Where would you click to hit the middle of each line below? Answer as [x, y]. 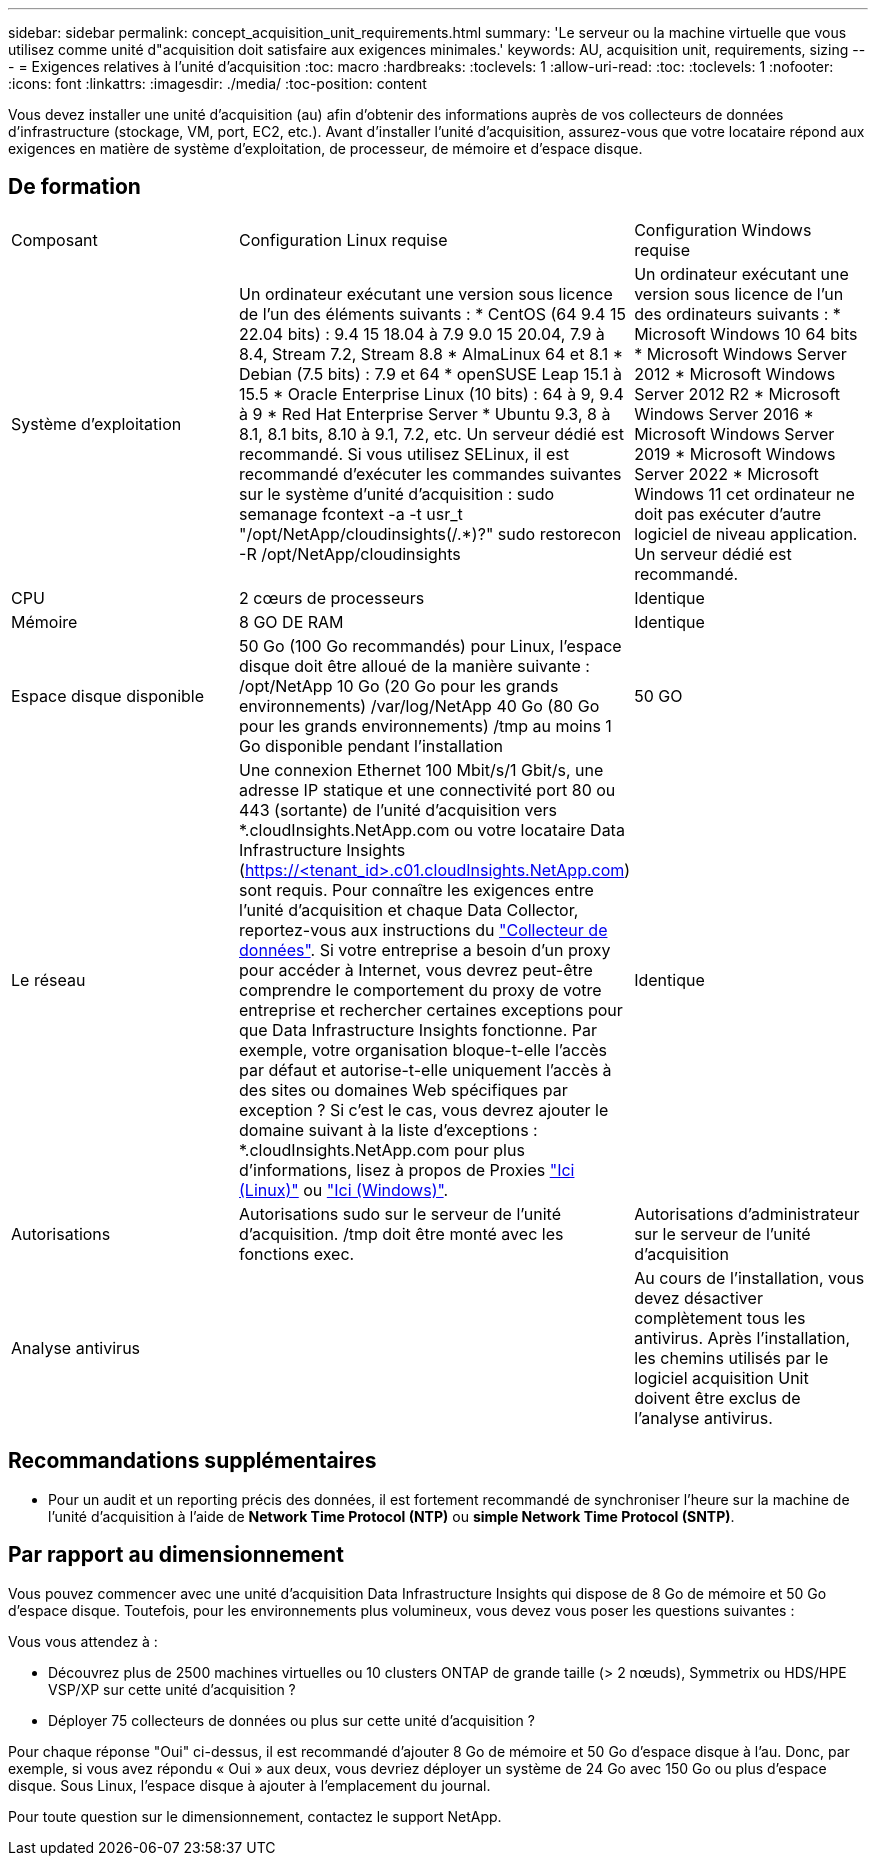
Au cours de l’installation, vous [749, 1277]
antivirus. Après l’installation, [742, 1337]
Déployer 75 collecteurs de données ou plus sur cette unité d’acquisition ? [291, 1720]
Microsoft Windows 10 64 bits [746, 333]
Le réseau [48, 979]
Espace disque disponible [108, 695]
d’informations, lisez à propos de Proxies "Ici [407, 1169]
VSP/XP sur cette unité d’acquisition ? [172, 1689]
